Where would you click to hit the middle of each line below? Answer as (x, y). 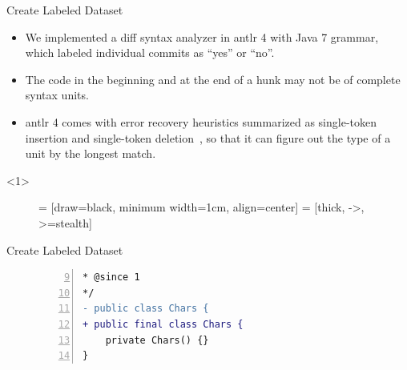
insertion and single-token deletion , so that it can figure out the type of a (208, 137)
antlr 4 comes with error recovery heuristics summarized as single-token (201, 121)
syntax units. (57, 95)
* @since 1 (111, 277)
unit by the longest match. (91, 153)
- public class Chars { (146, 309)
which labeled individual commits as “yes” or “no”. (150, 52)
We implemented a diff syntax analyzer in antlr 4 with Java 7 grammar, (202, 36)
